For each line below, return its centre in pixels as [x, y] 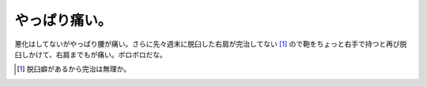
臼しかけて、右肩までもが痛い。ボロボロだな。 [91, 54]
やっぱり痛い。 [63, 20]
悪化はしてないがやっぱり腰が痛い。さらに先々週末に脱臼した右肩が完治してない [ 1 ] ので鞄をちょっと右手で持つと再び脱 [211, 44]
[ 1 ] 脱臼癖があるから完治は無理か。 [74, 69]
